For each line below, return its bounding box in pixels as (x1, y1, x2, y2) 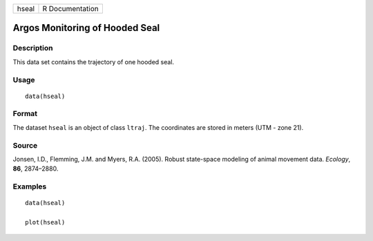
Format (12, 109, 38, 119)
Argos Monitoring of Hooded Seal (12, 22, 160, 34)
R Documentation (42, 4, 99, 13)
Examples (12, 182, 47, 191)
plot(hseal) (25, 218, 66, 226)
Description (12, 44, 53, 53)
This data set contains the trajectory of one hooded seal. (12, 57, 175, 66)
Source (12, 140, 38, 150)
